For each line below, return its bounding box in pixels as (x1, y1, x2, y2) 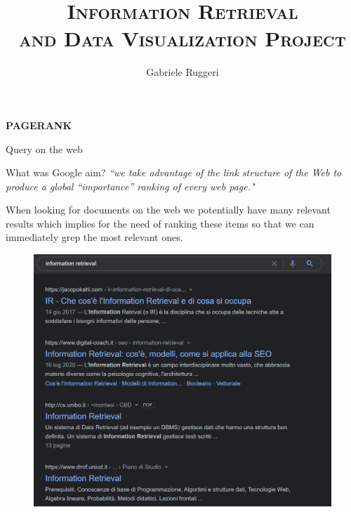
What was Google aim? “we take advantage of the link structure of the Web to (6, 165, 342, 180)
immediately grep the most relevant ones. (6, 230, 183, 244)
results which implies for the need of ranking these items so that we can (6, 216, 314, 230)
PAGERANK (6, 117, 72, 132)
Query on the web (6, 141, 83, 156)
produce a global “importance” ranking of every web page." (6, 178, 255, 193)
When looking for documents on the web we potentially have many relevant (6, 202, 331, 217)
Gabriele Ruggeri (146, 65, 219, 79)
